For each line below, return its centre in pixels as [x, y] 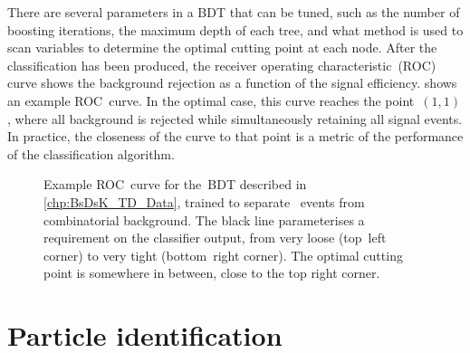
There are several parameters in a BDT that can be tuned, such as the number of [234, 12]
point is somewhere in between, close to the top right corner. [212, 273]
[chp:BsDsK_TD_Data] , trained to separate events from [204, 201]
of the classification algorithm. [91, 153]
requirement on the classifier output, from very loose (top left [215, 238]
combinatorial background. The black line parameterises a [204, 219]
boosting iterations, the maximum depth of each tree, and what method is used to [235, 29]
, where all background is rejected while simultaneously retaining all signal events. [235, 118]
